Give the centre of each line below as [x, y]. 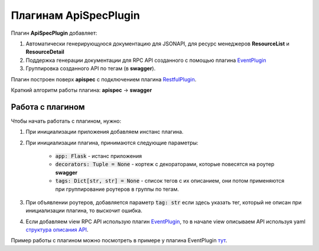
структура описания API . [57, 230]
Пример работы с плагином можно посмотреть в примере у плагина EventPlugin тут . [119, 240]
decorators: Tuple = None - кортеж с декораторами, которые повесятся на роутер [165, 164]
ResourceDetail [45, 52]
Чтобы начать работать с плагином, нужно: [66, 121]
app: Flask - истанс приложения [99, 156]
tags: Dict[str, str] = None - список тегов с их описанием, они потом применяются [170, 181]
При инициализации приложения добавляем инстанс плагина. [105, 132]
